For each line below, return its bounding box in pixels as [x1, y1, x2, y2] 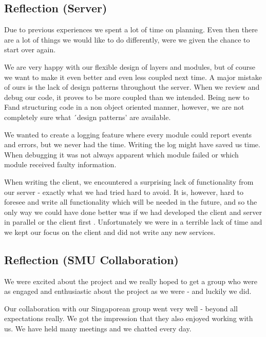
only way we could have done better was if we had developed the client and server [4, 206, 262, 217]
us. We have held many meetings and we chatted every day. [4, 323, 192, 334]
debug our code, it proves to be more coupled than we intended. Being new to [4, 91, 250, 102]
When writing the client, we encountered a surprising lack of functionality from [4, 176, 254, 187]
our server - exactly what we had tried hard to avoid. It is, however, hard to [4, 186, 243, 197]
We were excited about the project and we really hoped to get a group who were [4, 275, 257, 286]
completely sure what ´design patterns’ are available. [4, 111, 171, 122]
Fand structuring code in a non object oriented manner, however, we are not [4, 102, 244, 112]
